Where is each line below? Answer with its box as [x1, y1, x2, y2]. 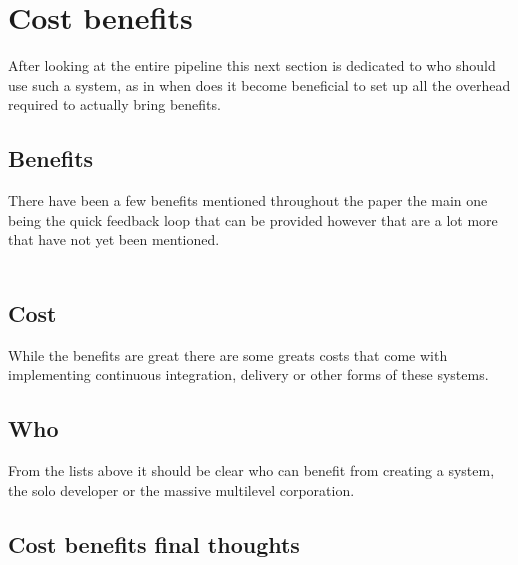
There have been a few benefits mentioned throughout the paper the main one [8, 190, 488, 211]
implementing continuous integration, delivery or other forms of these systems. [8, 364, 489, 385]
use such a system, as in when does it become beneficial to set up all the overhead [8, 74, 511, 95]
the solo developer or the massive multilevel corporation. [8, 479, 355, 500]
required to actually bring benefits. [8, 94, 221, 115]
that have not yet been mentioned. [8, 229, 220, 250]
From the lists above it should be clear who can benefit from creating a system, [8, 460, 495, 481]
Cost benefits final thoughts [8, 528, 300, 559]
